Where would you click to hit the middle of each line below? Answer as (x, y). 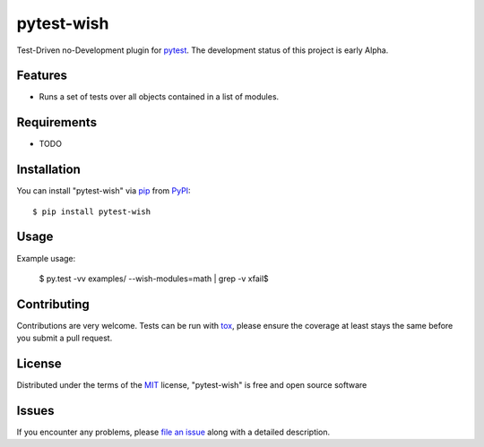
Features (42, 76)
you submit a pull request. (65, 338)
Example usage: (46, 258)
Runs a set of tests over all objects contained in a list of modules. (159, 97)
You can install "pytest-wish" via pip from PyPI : (104, 191)
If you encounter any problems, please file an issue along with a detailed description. (173, 432)
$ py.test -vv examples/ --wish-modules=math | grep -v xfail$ (154, 279)
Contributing (53, 304)
